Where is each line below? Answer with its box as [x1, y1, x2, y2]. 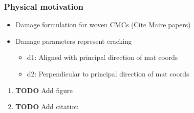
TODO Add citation [15, 101, 79, 112]
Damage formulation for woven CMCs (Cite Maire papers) [15, 19, 191, 30]
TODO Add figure [15, 85, 73, 95]
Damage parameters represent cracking [15, 36, 132, 46]
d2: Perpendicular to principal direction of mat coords [27, 69, 189, 78]
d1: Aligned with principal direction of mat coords [27, 52, 178, 62]
